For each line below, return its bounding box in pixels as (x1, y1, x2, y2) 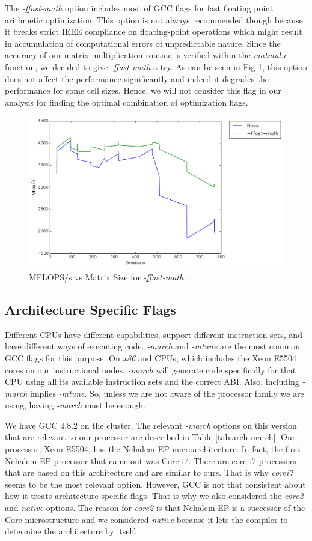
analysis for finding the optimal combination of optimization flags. (5, 95, 248, 108)
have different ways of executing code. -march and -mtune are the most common (5, 340, 301, 352)
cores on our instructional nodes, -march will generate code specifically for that (5, 363, 296, 376)
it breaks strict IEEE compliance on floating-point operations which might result (5, 25, 302, 38)
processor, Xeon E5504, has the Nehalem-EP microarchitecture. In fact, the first (5, 443, 301, 455)
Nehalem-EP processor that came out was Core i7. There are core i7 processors (5, 454, 296, 467)
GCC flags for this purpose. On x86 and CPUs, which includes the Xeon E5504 (5, 351, 296, 364)
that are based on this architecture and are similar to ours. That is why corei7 (5, 466, 293, 479)
